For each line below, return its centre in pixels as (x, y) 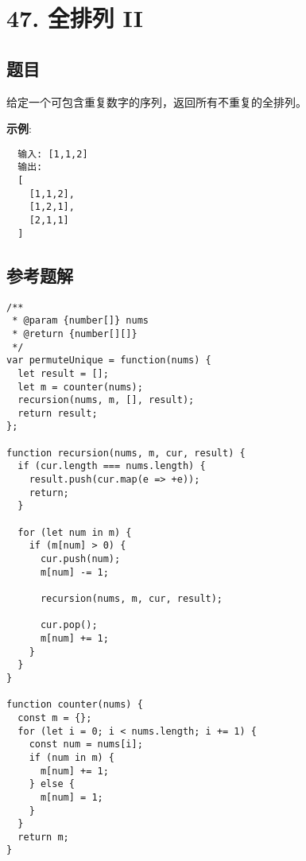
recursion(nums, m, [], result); (106, 400)
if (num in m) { (72, 757)
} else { (52, 784)
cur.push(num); (80, 559)
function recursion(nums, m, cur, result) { (126, 453)
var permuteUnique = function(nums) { (109, 361)
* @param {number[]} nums (80, 321)
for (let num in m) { (75, 532)
